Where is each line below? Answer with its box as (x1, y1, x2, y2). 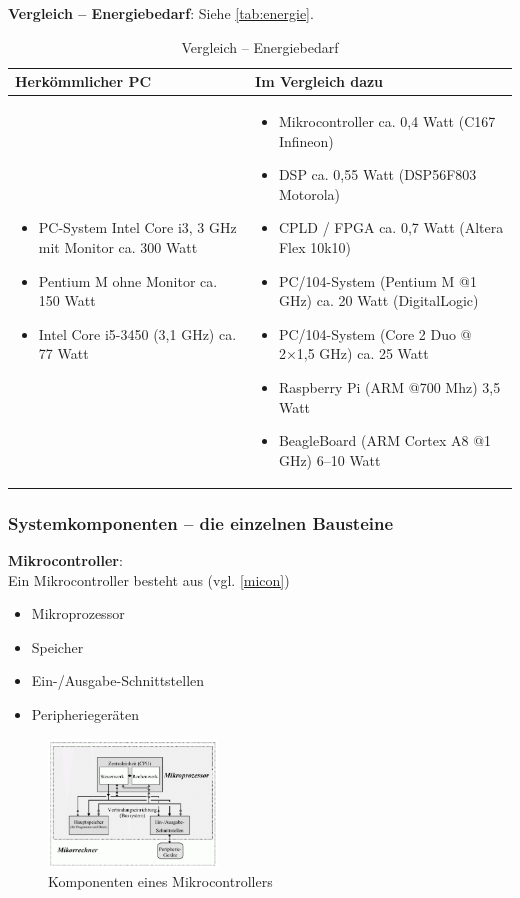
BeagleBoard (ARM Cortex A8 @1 (278, 430, 492, 451)
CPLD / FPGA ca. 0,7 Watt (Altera (278, 217, 504, 238)
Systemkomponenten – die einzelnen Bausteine (8, 510, 394, 535)
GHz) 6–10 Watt (278, 449, 381, 470)
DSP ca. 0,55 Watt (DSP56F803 (278, 164, 477, 185)
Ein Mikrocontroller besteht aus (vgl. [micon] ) (8, 569, 290, 590)
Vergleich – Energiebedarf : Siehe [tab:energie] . (8, 3, 314, 23)
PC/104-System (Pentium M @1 (278, 270, 477, 291)
